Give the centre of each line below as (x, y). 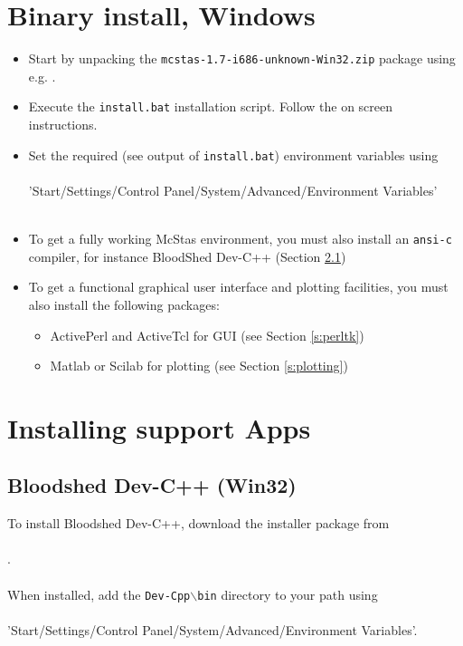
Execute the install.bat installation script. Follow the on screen (211, 106)
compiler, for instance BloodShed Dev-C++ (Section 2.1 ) (187, 256)
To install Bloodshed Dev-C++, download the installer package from (198, 523)
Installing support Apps (159, 427)
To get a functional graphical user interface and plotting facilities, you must (238, 287)
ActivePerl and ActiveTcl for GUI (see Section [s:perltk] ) (207, 335)
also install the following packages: (124, 304)
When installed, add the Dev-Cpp (99, 594)
